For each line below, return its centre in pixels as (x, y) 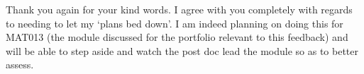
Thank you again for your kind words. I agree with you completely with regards (179, 9)
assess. (20, 64)
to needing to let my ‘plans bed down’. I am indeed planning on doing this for (175, 23)
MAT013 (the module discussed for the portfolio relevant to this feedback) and (177, 37)
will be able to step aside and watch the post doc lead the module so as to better (182, 50)
